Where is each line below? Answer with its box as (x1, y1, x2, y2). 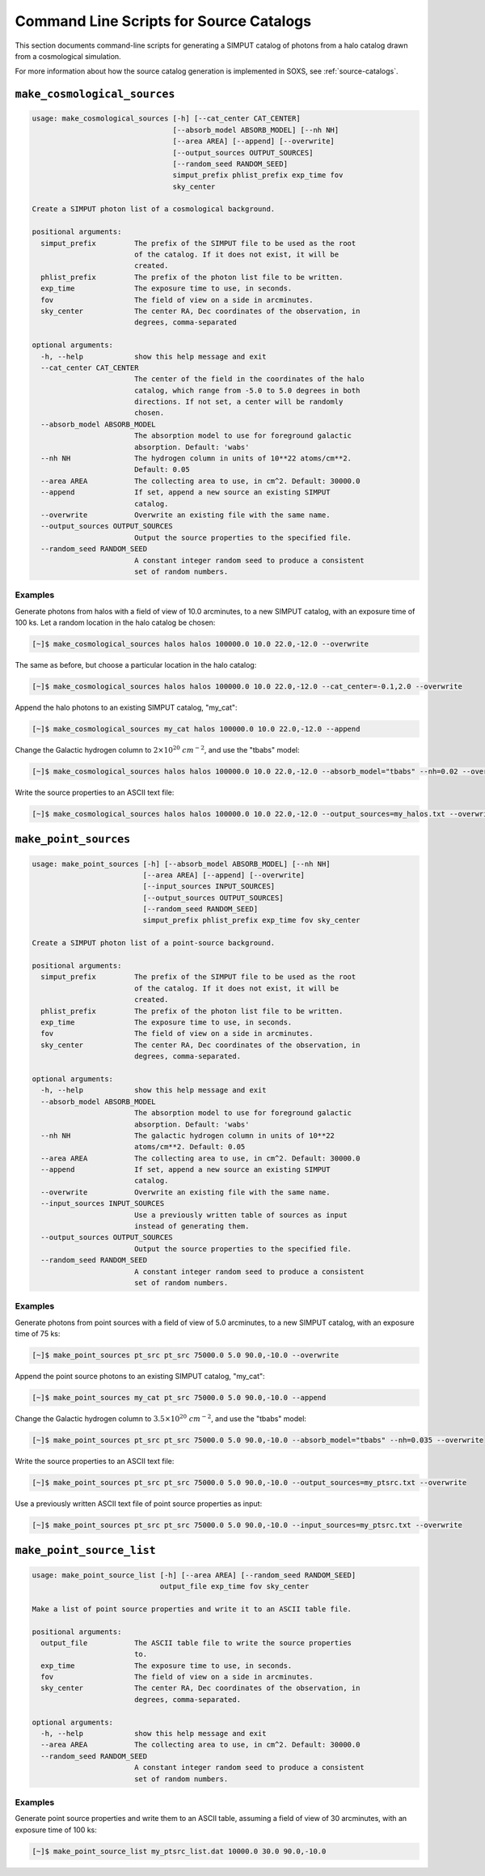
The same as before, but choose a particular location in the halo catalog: (15, 660, 257, 670)
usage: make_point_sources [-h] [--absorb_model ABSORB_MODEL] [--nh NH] (32, 859, 331, 868)
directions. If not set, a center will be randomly (133, 397, 344, 406)
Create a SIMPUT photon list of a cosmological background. (32, 205, 276, 214)
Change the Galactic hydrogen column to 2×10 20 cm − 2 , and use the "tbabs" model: (15, 745, 300, 754)
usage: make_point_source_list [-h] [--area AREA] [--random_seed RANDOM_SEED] (32, 1570, 356, 1580)
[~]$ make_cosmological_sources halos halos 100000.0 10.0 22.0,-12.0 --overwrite (32, 639, 369, 649)
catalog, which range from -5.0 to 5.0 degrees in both (133, 385, 361, 395)
